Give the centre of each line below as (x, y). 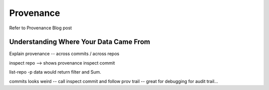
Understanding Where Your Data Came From (80, 42)
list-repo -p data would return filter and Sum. (55, 72)
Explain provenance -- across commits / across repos (64, 54)
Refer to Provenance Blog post (41, 28)
